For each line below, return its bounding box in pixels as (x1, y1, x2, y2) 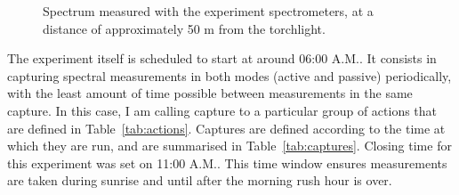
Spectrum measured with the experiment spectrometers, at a (43, 2, 374, 20)
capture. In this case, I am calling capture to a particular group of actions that (7, 101, 438, 119)
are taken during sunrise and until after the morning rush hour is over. (7, 171, 392, 190)
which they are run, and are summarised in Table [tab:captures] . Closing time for (7, 136, 452, 155)
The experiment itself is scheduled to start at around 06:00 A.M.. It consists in (7, 49, 437, 68)
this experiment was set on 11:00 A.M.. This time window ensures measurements (7, 153, 447, 172)
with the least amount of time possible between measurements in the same (7, 84, 413, 102)
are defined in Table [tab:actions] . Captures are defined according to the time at (7, 118, 446, 137)
